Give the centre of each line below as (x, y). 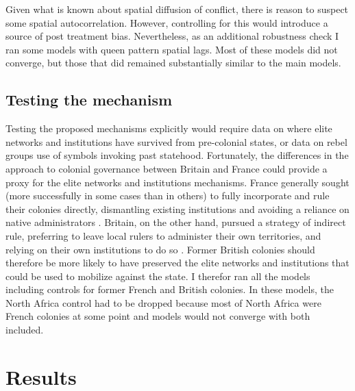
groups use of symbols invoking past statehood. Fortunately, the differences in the (177, 155)
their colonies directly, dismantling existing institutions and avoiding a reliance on (177, 209)
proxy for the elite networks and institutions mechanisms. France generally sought (177, 182)
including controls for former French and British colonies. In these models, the (170, 289)
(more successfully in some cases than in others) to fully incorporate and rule (168, 195)
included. (25, 330)
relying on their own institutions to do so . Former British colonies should (160, 249)
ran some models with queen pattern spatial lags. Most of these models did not (172, 49)
